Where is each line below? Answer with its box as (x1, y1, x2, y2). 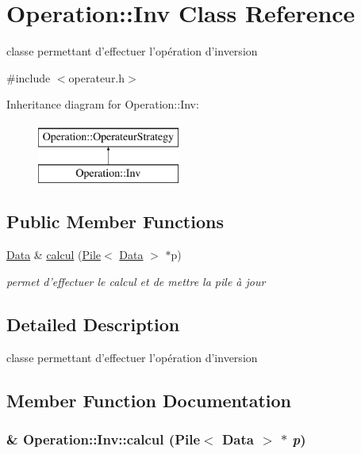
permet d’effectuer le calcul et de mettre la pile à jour (6, 273, 266, 289)
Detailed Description (6, 311, 180, 336)
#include (6, 69, 51, 86)
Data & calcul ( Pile (6, 246, 102, 263)
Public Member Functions (6, 209, 224, 234)
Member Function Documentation (6, 387, 292, 412)
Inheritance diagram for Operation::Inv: (6, 96, 199, 113)
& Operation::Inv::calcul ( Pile (6, 429, 201, 448)
